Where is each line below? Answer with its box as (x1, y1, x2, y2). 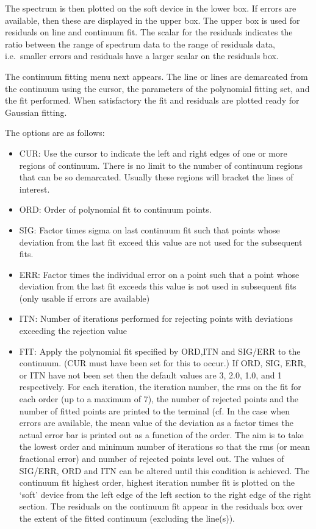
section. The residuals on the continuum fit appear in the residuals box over (19, 500, 303, 513)
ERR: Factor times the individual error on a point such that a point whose (19, 268, 300, 280)
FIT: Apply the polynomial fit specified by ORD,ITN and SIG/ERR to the (19, 344, 301, 357)
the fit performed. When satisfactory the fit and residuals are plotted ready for (5, 94, 300, 107)
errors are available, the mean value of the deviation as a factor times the (19, 416, 293, 429)
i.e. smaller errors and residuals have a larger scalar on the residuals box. (5, 49, 279, 62)
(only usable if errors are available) (19, 291, 150, 304)
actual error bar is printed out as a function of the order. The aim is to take (19, 428, 304, 441)
